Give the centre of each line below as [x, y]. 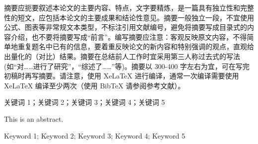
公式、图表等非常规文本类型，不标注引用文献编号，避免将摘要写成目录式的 [126, 27]
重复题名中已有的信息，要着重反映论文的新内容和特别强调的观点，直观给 [136, 46]
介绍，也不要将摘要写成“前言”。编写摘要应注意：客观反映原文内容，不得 [129, 36]
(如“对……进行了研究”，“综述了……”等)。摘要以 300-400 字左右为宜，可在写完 [127, 66]
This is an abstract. [34, 118]
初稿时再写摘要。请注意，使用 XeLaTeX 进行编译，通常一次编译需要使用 [122, 76]
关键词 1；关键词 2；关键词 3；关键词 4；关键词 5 [85, 102]
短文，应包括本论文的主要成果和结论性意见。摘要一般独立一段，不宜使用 [136, 17]
